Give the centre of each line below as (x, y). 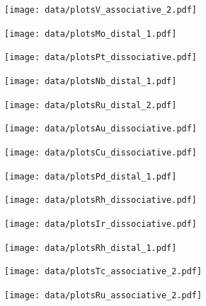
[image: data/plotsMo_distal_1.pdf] (91, 34)
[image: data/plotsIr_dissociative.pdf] (101, 224)
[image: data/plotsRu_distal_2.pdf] (91, 105)
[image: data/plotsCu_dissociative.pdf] (101, 152)
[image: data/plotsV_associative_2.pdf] (101, 10)
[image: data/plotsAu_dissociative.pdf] (101, 129)
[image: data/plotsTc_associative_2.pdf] (103, 272)
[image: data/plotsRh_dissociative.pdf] (101, 200)
